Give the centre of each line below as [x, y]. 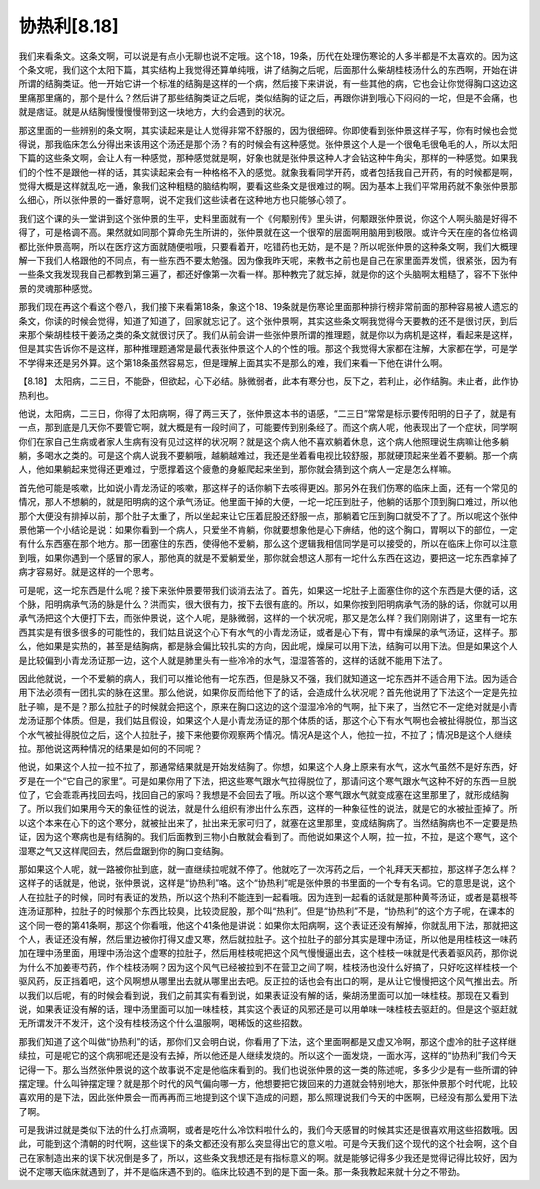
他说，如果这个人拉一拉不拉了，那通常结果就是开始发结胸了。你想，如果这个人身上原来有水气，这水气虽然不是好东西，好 [268, 767]
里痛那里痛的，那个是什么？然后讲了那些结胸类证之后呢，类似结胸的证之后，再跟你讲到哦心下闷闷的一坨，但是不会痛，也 [268, 97]
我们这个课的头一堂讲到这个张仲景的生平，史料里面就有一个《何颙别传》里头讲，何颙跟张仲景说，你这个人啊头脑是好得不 [268, 218]
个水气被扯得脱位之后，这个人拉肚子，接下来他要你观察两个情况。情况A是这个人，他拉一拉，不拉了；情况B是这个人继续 [265, 734]
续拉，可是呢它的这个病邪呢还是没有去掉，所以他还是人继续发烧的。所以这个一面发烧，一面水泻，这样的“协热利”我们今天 [267, 1056]
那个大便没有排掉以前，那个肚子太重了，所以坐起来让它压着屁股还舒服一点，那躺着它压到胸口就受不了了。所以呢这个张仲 [268, 516]
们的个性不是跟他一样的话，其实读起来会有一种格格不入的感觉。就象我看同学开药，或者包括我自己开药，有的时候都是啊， [268, 172]
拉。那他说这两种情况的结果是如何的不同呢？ [110, 748]
